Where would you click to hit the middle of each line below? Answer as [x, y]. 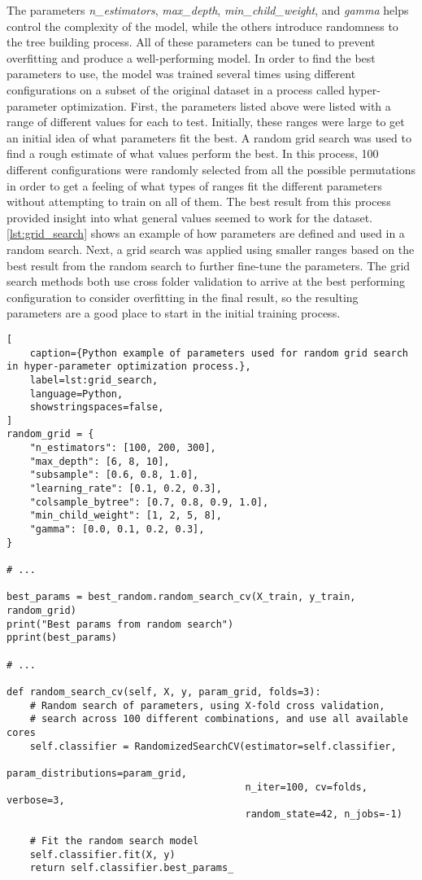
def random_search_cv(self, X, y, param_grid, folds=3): [164, 692]
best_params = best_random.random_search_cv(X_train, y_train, [181, 597]
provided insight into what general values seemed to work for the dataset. [190, 217]
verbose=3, [36, 801]
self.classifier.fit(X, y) [102, 854]
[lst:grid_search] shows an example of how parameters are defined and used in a [206, 233]
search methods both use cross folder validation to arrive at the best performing [206, 281]
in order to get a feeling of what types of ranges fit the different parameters [194, 185]
